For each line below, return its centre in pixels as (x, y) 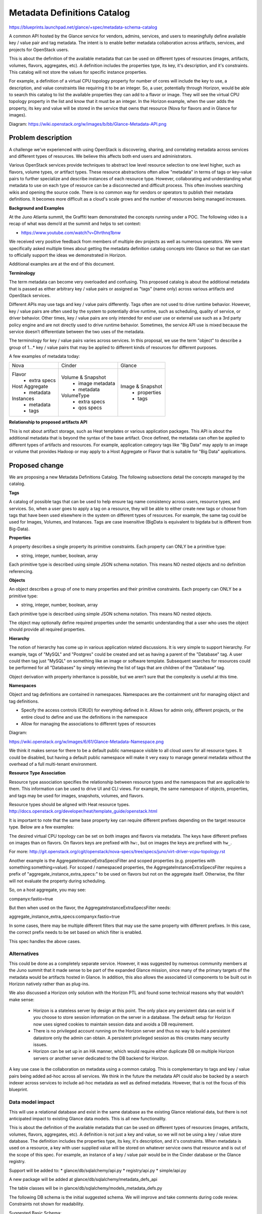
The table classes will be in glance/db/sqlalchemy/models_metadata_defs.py (86, 1188)
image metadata (97, 384)
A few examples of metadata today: (44, 356)
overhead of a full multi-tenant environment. (53, 764)
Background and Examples (37, 208)
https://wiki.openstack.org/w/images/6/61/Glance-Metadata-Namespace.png (86, 742)
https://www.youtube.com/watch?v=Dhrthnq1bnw (71, 233)
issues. (41, 1045)
